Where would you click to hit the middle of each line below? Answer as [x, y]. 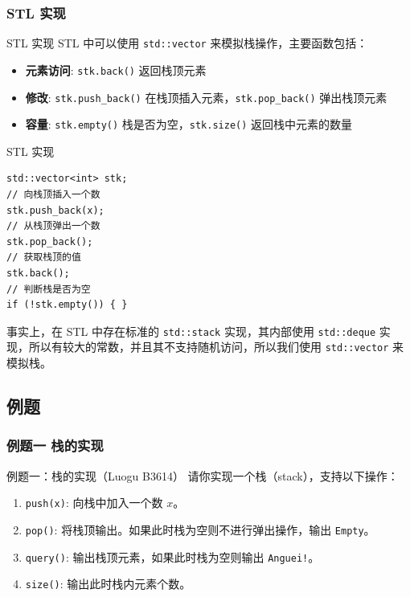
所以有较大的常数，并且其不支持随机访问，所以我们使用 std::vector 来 [216, 347]
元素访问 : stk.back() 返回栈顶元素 [116, 70]
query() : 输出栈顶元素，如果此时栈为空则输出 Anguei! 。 [172, 556]
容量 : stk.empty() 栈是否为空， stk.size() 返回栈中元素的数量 [189, 124]
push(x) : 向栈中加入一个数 [94, 503]
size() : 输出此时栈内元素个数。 [108, 584]
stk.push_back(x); [55, 210]
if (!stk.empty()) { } [67, 305]
